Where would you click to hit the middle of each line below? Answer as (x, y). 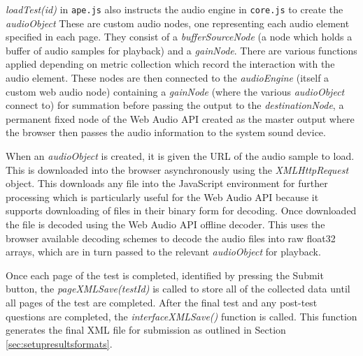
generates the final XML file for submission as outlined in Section (146, 330)
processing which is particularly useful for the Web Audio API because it (162, 196)
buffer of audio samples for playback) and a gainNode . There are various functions (181, 50)
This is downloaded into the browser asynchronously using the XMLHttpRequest (177, 169)
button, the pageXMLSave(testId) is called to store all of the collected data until (178, 289)
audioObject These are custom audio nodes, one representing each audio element (178, 23)
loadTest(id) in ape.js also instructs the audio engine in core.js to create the (175, 9)
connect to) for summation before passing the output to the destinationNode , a (175, 105)
